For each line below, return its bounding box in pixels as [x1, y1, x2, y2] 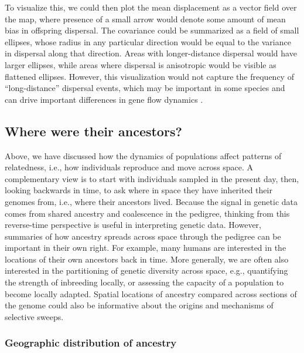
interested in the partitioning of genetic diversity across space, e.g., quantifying [5, 264, 288, 277]
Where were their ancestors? [5, 122, 182, 140]
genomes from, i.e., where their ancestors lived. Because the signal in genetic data [5, 195, 298, 207]
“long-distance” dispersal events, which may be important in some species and [5, 82, 285, 94]
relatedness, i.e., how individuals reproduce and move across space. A [5, 161, 254, 173]
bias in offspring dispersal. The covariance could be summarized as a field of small [5, 24, 299, 36]
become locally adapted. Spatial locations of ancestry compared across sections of [5, 287, 297, 300]
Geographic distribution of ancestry [5, 335, 177, 350]
